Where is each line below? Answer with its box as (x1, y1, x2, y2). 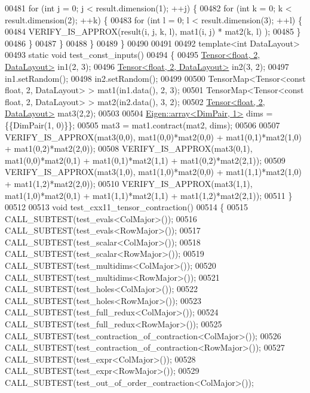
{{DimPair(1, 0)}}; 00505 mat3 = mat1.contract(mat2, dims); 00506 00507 (5, 118, 280, 131)
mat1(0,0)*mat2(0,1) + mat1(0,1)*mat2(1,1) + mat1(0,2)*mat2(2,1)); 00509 (5, 153, 286, 166)
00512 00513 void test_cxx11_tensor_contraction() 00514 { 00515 (5, 201, 248, 213)
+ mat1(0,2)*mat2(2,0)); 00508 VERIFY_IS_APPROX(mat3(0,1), (5, 142, 253, 155)
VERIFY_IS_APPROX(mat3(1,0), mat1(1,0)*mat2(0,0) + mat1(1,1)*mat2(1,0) (5, 165, 302, 178)
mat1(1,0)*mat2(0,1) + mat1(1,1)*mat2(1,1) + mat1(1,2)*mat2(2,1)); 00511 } (5, 189, 293, 201)
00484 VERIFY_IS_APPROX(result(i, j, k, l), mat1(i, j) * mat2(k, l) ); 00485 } (5, 25, 301, 38)
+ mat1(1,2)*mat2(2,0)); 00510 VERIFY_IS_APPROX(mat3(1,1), (5, 177, 253, 189)
